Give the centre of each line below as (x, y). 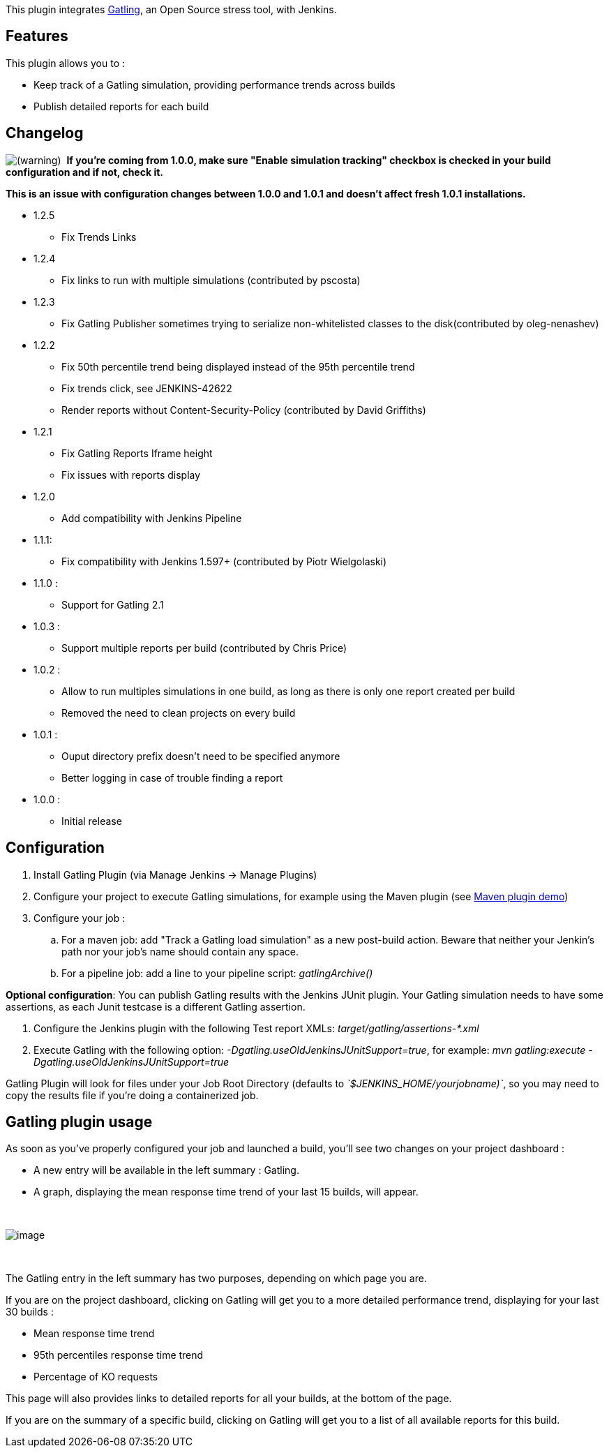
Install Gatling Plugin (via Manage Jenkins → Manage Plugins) (175, 874)
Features (37, 36)
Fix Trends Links (99, 237)
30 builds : (30, 1312)
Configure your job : (80, 918)
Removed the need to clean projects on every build (179, 713)
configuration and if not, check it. (84, 172)
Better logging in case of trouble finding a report (172, 777)
